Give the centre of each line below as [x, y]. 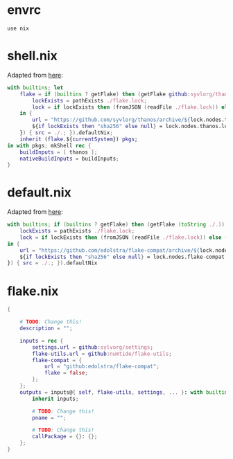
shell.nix [32, 56]
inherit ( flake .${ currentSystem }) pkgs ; [79, 139]
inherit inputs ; [55, 399]
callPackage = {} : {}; [65, 437]
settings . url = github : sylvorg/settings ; [93, 347]
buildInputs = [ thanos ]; [59, 152]
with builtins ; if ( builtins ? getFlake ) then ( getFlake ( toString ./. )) [116, 225]
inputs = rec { [42, 341]
